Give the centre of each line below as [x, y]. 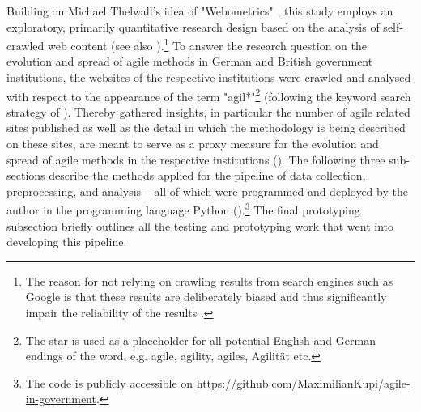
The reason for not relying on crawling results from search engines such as [209, 280]
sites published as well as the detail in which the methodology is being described [206, 127]
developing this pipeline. [67, 242]
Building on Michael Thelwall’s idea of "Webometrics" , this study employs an [200, 11]
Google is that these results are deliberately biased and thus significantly [206, 297]
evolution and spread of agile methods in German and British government [190, 61]
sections [26, 175]
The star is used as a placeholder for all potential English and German [200, 340]
